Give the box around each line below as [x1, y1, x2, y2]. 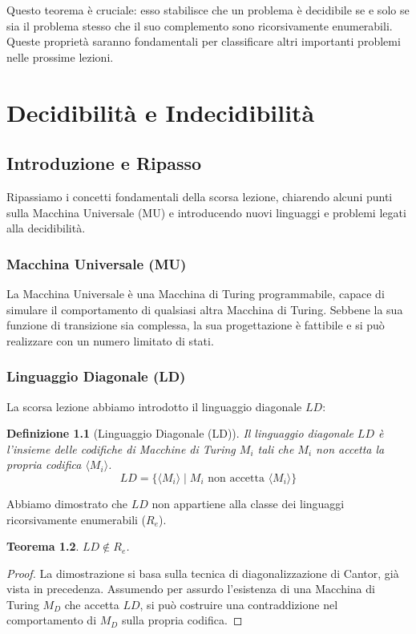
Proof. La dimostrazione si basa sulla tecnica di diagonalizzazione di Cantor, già [6, 564, 399, 581]
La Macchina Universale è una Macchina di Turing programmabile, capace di [6, 285, 385, 301]
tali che [257, 440, 294, 457]
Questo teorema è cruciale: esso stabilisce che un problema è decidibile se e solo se [6, 2, 410, 18]
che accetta [64, 596, 119, 612]
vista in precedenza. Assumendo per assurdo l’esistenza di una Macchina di [6, 580, 375, 597]
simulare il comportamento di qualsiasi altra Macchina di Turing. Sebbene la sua [6, 301, 403, 317]
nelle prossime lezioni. [6, 48, 114, 65]
